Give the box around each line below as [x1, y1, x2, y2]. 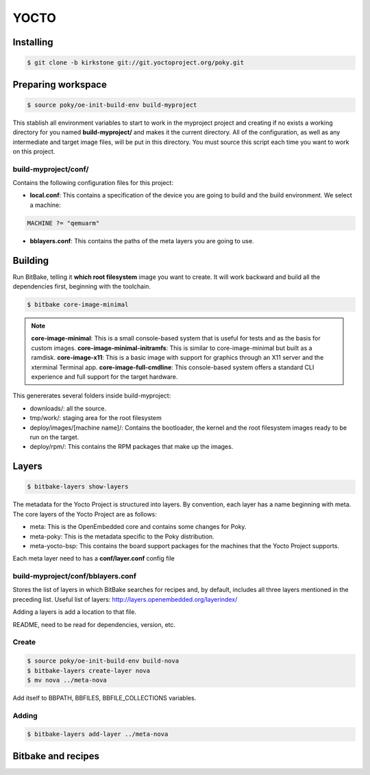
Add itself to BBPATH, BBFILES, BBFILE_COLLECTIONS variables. [12, 693, 197, 702]
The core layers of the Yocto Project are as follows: [12, 510, 158, 518]
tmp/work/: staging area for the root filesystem [29, 414, 162, 422]
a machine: [29, 201, 62, 209]
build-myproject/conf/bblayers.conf [12, 571, 137, 581]
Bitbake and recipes [12, 750, 99, 762]
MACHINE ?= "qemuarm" [27, 219, 100, 227]
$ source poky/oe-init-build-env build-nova [27, 657, 180, 665]
